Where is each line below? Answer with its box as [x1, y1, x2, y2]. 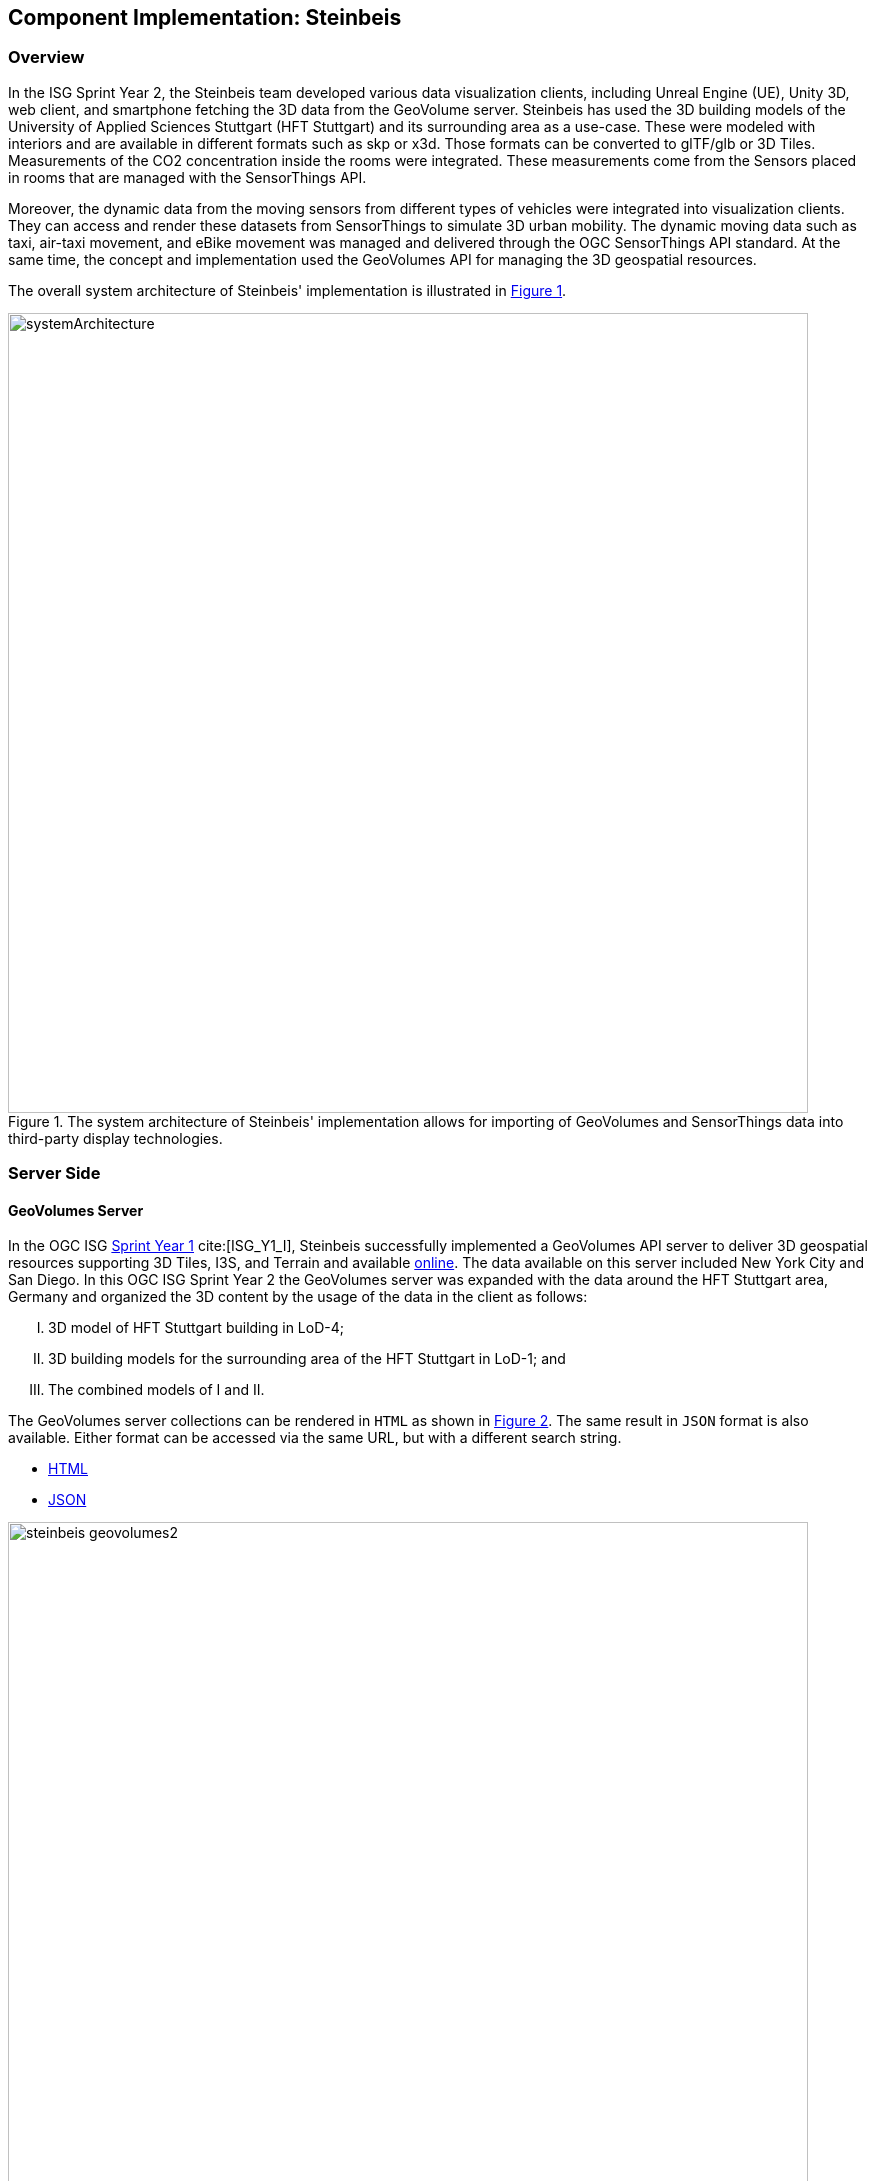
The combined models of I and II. [48, 1381, 265, 1399]
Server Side [8, 1163, 101, 1184]
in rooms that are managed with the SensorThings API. [8, 168, 367, 186]
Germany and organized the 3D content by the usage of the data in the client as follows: [8, 1288, 588, 1306]
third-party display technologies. [8, 1129, 223, 1147]
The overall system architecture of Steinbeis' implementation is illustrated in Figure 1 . [8, 281, 567, 299]
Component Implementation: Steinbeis [8, 5, 402, 30]
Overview [8, 47, 85, 68]
